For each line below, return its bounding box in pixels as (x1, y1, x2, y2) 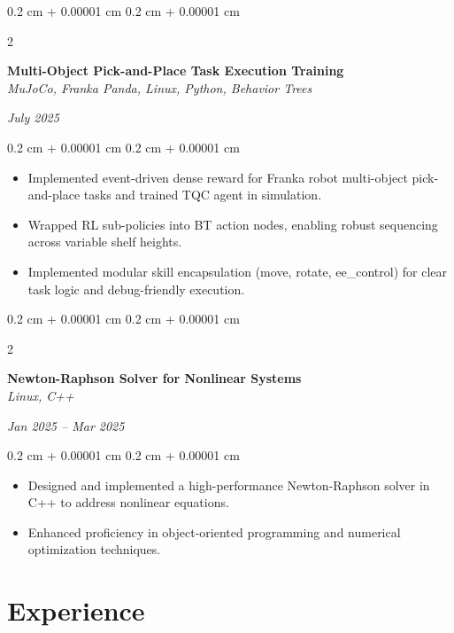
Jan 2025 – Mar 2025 (7, 416, 125, 434)
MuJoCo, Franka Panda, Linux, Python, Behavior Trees (7, 78, 312, 97)
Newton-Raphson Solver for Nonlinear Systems (7, 369, 302, 387)
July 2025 (7, 108, 59, 127)
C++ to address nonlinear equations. (27, 493, 229, 512)
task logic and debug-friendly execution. (27, 279, 245, 298)
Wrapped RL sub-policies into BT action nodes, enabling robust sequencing (27, 215, 438, 233)
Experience (7, 592, 145, 629)
